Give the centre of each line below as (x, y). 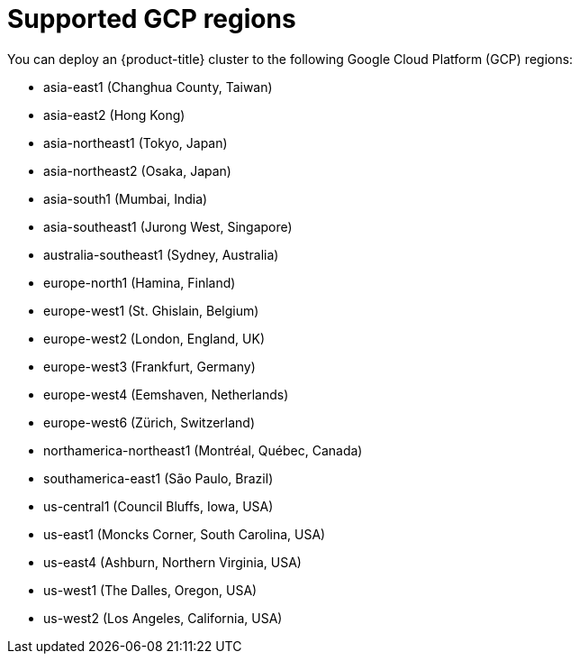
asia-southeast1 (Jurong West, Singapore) (168, 226)
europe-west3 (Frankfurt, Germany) (149, 366)
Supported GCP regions (152, 19)
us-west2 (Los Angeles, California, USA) (163, 618)
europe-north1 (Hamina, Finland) (140, 282)
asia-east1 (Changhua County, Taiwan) (158, 87)
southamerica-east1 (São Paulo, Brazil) (158, 478)
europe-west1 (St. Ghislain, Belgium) (151, 310)
